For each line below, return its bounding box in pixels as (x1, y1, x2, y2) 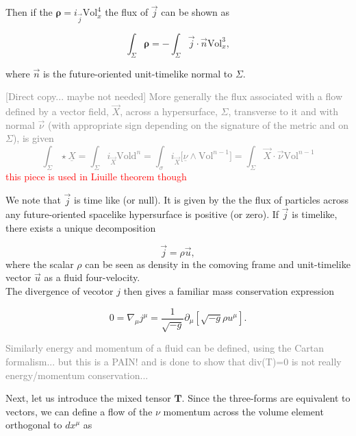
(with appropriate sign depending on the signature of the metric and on (47, 117, 348, 132)
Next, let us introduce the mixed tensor (5, 391, 171, 405)
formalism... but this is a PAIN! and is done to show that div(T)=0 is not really (5, 354, 342, 368)
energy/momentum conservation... (5, 367, 149, 382)
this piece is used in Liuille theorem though (5, 169, 187, 183)
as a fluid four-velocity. (44, 270, 140, 284)
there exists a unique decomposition (5, 220, 156, 234)
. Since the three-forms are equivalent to (181, 391, 351, 405)
